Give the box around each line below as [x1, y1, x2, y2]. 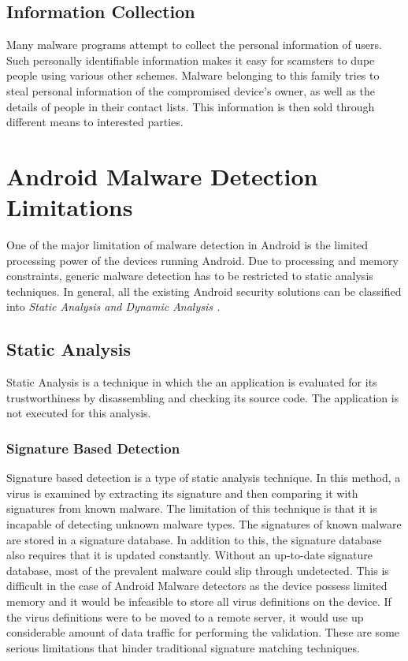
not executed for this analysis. [6, 405, 151, 421]
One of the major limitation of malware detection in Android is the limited [6, 237, 369, 253]
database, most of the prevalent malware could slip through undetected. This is [6, 562, 389, 578]
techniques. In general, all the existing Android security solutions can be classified [6, 282, 402, 299]
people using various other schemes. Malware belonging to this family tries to [6, 67, 380, 84]
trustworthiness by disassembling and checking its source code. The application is [6, 389, 399, 405]
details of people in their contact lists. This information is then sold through [6, 98, 375, 114]
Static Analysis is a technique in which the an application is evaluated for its [6, 374, 377, 390]
